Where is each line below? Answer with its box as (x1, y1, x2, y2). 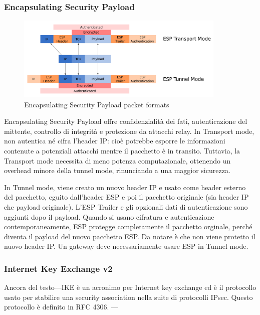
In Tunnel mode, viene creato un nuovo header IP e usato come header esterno (4, 182, 246, 192)
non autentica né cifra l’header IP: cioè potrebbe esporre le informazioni (4, 135, 225, 146)
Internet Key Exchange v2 (4, 262, 113, 274)
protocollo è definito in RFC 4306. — (4, 301, 118, 312)
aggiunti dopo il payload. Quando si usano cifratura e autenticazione (4, 211, 214, 222)
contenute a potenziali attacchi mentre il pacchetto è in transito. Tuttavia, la (4, 145, 240, 155)
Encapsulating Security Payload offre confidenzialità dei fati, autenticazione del (4, 116, 247, 126)
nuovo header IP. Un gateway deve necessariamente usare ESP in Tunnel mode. (4, 241, 248, 251)
